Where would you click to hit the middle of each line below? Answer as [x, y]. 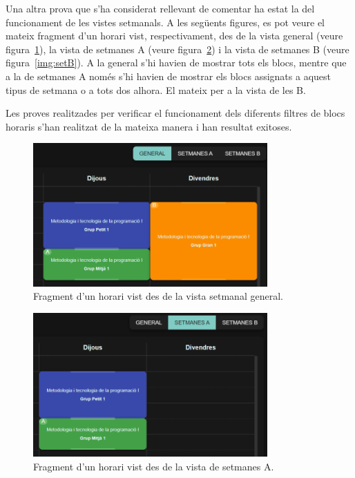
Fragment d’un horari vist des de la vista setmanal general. [158, 296]
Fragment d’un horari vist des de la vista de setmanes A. [154, 466]
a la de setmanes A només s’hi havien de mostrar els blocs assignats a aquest [169, 76]
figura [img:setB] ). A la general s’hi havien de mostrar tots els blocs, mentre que [176, 63]
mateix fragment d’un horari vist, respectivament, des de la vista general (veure [174, 36]
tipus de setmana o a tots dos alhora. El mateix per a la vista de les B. [156, 89]
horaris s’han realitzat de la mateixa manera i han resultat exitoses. [149, 126]
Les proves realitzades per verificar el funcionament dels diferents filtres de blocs [175, 113]
